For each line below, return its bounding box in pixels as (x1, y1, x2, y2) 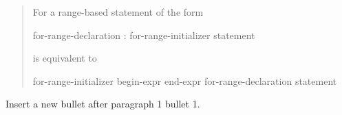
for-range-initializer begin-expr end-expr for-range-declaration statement (32, 73, 337, 88)
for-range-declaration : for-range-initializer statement (32, 27, 255, 42)
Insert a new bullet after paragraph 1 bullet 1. (6, 97, 200, 111)
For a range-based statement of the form (32, 5, 204, 18)
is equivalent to (32, 51, 97, 65)
